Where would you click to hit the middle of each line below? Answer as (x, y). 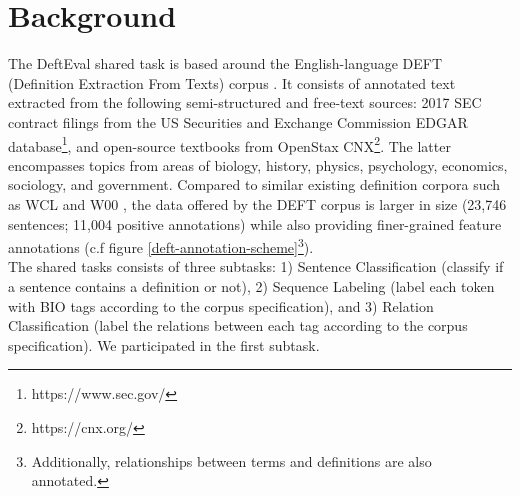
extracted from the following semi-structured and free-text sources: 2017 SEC (245, 102)
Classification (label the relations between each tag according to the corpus (238, 325)
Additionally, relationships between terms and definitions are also (231, 460)
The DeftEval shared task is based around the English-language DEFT (225, 63)
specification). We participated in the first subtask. (164, 344)
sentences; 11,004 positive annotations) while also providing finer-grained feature (255, 223)
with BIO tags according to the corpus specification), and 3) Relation (221, 305)
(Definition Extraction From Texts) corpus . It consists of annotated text (232, 82)
